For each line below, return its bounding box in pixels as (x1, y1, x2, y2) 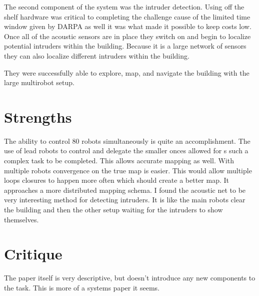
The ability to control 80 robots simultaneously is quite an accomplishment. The (4, 135, 250, 146)
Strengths (4, 106, 72, 127)
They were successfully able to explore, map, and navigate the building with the (4, 67, 249, 78)
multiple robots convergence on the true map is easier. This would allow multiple (4, 165, 252, 175)
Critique (4, 243, 62, 264)
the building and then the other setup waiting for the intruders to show (4, 204, 223, 215)
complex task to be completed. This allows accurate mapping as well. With (4, 155, 234, 166)
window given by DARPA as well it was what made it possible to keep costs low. (4, 21, 251, 32)
